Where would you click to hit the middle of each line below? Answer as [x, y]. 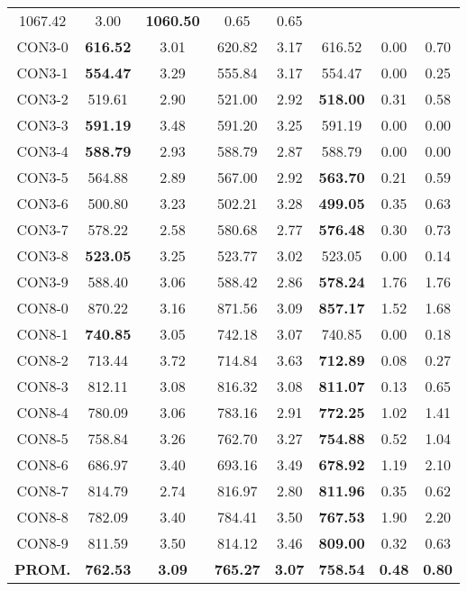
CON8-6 [42, 464]
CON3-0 [42, 46]
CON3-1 [42, 73]
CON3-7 [42, 229]
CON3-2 [42, 99]
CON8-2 [42, 360]
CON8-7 [42, 491]
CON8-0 [42, 308]
